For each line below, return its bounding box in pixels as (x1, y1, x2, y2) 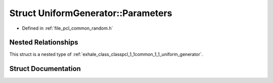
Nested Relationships (9, 38, 78, 47)
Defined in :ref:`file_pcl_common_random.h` (22, 25, 113, 31)
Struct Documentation (9, 64, 81, 73)
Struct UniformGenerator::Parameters (9, 8, 172, 19)
